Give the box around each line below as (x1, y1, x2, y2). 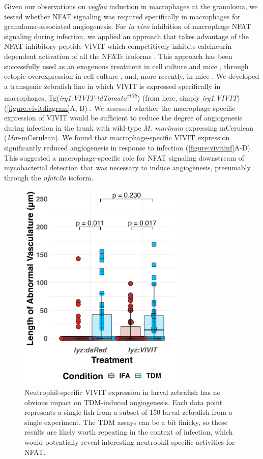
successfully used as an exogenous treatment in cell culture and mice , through (4, 60, 249, 71)
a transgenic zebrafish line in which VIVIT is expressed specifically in (4, 80, 221, 91)
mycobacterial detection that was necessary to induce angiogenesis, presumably (4, 162, 251, 173)
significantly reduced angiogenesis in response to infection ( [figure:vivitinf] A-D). (4, 142, 252, 152)
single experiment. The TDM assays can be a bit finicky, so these (24, 416, 227, 427)
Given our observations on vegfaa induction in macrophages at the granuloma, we (4, 1, 258, 11)
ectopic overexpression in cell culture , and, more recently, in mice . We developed (4, 71, 259, 81)
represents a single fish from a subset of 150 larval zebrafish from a (24, 407, 232, 417)
